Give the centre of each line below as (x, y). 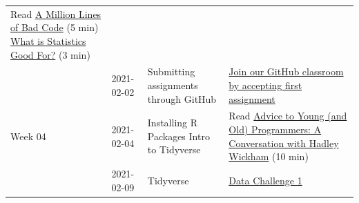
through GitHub (182, 98)
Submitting (171, 71)
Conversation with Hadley (284, 143)
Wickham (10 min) (269, 156)
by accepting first (265, 85)
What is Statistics (48, 40)
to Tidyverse (174, 149)
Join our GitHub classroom (286, 71)
